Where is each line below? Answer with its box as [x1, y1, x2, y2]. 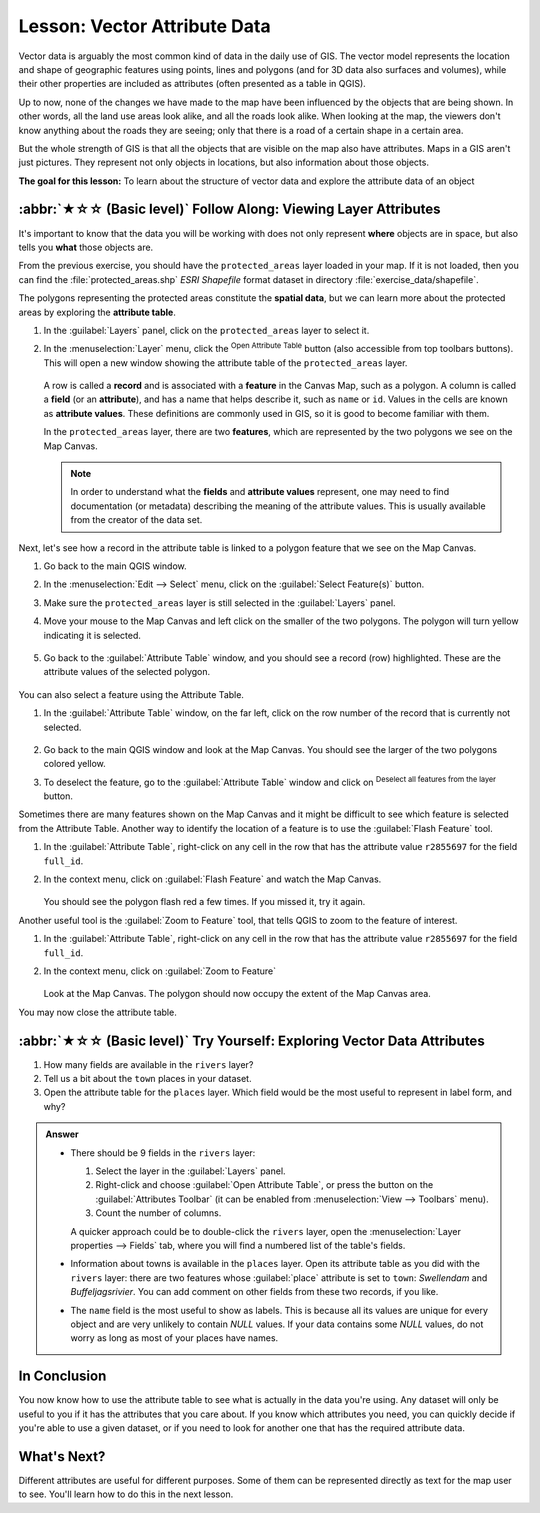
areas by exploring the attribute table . [18, 306, 177, 318]
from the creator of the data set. [70, 514, 203, 526]
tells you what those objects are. [18, 241, 154, 253]
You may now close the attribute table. [18, 1006, 177, 1018]
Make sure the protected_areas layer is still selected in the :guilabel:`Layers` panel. [43, 596, 396, 609]
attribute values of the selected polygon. [43, 666, 211, 678]
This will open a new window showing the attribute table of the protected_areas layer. [43, 356, 408, 369]
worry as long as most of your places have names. [70, 1332, 279, 1344]
